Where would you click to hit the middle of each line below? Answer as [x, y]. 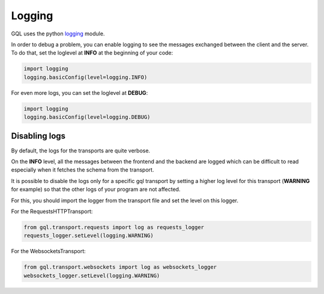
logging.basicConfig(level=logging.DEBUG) [87, 117]
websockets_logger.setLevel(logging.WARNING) [92, 275]
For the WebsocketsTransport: [49, 251]
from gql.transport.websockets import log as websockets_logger [120, 267]
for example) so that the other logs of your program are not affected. [96, 190]
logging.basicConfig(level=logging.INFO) [85, 77]
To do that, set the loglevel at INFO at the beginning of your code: [92, 53]
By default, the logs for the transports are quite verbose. [81, 151]
